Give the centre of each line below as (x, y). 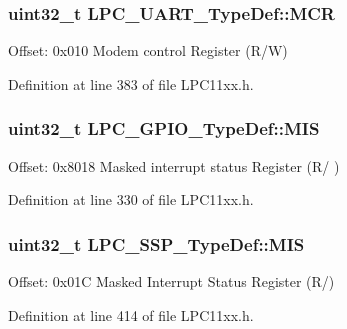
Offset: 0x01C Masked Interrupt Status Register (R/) (171, 281)
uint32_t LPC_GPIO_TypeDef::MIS (164, 128)
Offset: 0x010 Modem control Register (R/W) (148, 50)
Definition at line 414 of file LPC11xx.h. (131, 314)
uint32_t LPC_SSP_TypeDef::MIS (156, 243)
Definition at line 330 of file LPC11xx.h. (131, 199)
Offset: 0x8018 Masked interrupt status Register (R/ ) (174, 165)
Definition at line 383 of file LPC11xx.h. (131, 83)
